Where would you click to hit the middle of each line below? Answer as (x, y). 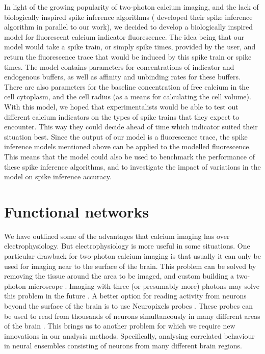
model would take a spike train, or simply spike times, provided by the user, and (130, 47)
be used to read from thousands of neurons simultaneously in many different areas (132, 316)
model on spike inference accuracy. (58, 176)
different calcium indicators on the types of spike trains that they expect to (122, 116)
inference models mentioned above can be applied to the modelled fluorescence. (128, 146)
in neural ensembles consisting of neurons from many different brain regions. (123, 346)
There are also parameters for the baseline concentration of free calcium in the (127, 86)
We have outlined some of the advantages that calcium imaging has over (117, 236)
